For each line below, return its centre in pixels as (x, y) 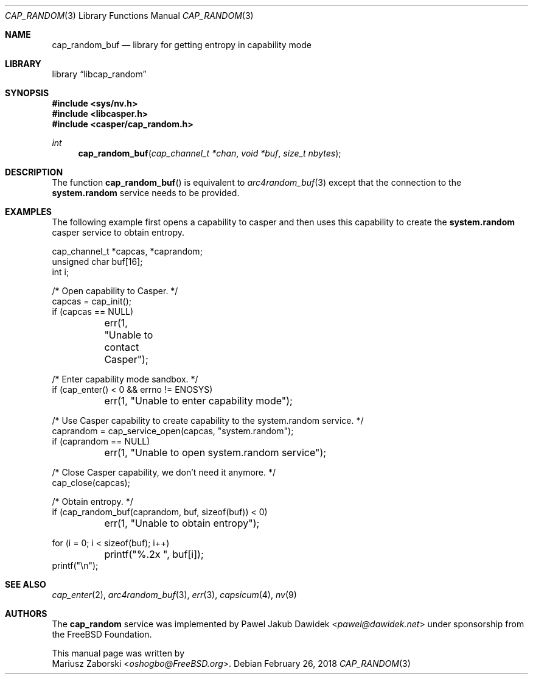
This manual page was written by (118, 653)
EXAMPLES (28, 212)
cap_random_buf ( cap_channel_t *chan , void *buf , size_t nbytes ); (210, 153)
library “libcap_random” (99, 74)
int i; (61, 272)
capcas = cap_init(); (92, 301)
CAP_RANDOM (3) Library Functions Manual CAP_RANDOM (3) (129, 16)
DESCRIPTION (34, 172)
